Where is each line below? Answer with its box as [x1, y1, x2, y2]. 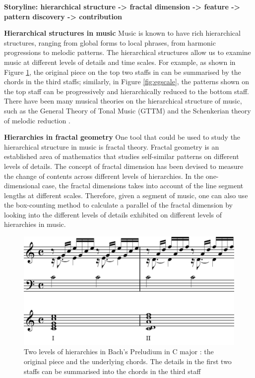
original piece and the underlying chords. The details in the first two [24, 356, 232, 366]
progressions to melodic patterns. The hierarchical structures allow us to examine [4, 47, 251, 57]
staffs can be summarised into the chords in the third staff [24, 366, 201, 376]
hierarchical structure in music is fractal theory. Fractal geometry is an [4, 141, 219, 152]
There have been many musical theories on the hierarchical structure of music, [4, 96, 242, 106]
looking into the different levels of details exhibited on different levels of [4, 209, 222, 219]
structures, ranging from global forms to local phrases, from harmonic [4, 37, 216, 48]
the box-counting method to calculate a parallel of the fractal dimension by [4, 200, 233, 210]
